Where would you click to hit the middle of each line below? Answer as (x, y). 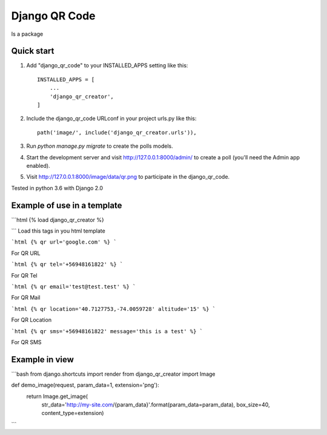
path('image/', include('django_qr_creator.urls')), (117, 132)
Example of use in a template (67, 205)
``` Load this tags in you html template (58, 231)
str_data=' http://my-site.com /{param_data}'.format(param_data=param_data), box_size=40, (156, 405)
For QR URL (26, 253)
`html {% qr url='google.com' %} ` (64, 242)
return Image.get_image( (57, 396)
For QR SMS (26, 342)
